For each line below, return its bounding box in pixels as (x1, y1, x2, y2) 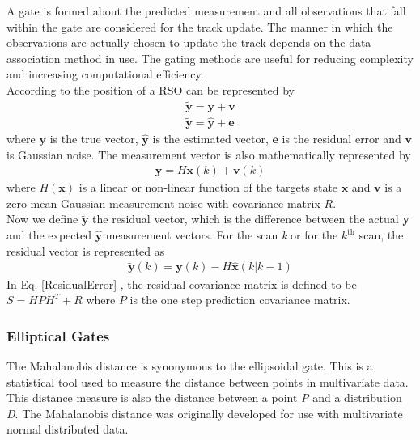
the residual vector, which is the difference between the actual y (92, 210, 409, 227)
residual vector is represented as (6, 242, 165, 259)
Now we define (6, 210, 78, 227)
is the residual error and (282, 130, 401, 147)
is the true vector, (49, 130, 138, 147)
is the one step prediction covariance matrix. (129, 291, 350, 308)
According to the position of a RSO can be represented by (6, 81, 295, 98)
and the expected (6, 226, 91, 243)
